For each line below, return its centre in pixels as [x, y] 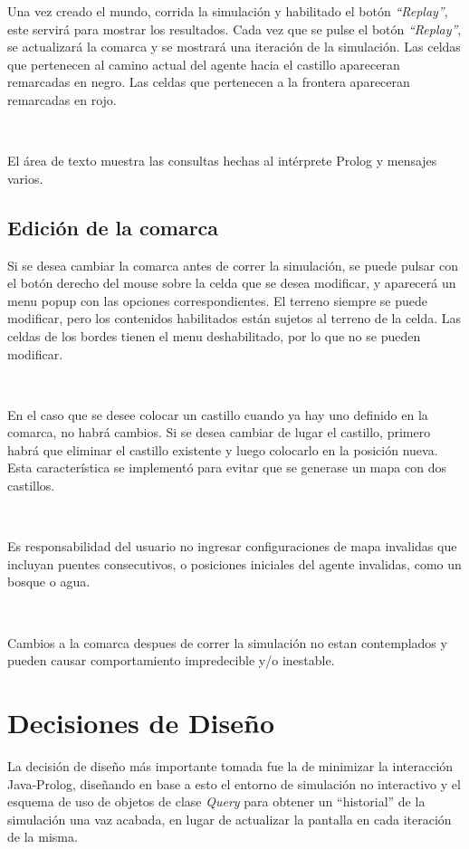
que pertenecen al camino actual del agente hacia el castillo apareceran [204, 64]
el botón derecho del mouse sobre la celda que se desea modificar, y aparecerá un [232, 283]
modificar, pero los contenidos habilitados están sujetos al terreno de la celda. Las [234, 318]
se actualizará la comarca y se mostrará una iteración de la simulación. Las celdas [234, 47]
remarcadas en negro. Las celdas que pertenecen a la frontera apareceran [209, 82]
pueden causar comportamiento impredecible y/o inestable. [171, 660]
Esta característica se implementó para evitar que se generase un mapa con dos [227, 467]
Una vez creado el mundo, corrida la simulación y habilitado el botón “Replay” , [228, 11]
